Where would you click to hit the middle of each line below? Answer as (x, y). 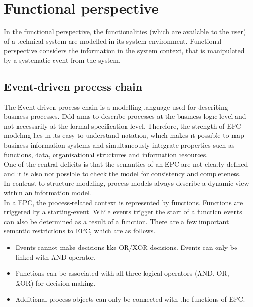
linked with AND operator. (55, 257)
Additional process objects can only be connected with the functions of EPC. (130, 299)
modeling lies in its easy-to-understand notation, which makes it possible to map (124, 135)
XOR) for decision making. (55, 282)
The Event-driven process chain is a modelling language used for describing (116, 106)
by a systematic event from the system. (62, 60)
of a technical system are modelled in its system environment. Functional (113, 41)
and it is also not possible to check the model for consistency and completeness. (123, 173)
